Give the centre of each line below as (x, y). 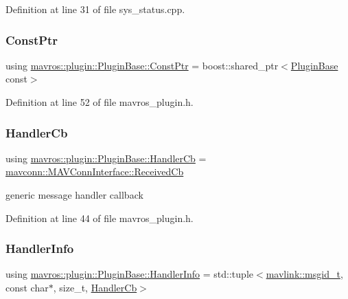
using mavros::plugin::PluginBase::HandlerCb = (106, 158)
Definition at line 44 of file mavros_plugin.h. (100, 218)
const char (27, 287)
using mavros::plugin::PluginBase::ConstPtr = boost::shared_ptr (142, 65)
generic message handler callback (74, 195)
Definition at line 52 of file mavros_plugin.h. (100, 102)
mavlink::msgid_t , (304, 274)
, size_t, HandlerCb (95, 287)
